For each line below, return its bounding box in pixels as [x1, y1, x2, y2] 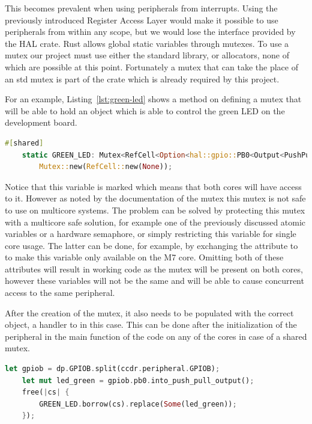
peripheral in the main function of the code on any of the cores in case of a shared [5, 330, 307, 342]
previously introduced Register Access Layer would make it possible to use [5, 13, 278, 26]
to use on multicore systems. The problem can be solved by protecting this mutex [5, 203, 305, 216]
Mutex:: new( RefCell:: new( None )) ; [39, 162, 173, 171]
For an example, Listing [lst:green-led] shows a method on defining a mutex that [5, 93, 302, 105]
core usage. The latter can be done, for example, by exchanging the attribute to [5, 239, 298, 251]
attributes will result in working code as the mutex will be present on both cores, [5, 262, 303, 275]
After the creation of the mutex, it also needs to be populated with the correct [5, 306, 294, 319]
